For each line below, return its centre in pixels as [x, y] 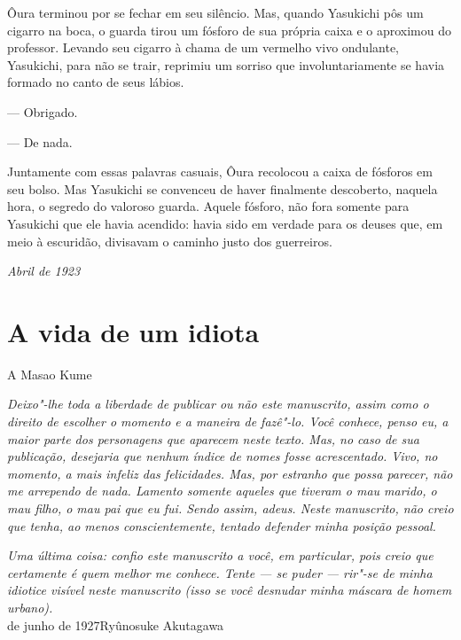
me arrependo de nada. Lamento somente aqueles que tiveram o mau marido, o [222, 491]
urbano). [30, 607]
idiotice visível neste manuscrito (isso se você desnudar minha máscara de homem [230, 590]
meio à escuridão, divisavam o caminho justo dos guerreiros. [170, 241]
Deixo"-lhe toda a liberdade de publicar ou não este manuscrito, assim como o [218, 404]
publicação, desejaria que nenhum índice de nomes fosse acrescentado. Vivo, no [223, 456]
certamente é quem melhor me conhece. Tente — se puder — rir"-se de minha [220, 572]
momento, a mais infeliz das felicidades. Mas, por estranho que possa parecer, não [230, 473]
